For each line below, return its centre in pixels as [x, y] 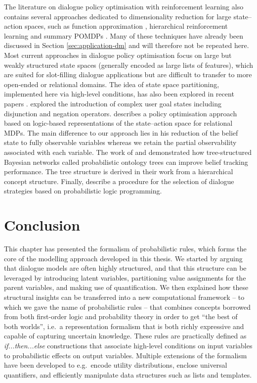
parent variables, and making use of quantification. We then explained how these [126, 287]
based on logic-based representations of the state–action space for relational [118, 123]
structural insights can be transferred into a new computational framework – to [124, 297]
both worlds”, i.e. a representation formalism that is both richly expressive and [124, 326]
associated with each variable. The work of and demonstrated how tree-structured [128, 152]
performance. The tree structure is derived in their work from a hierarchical [119, 171]
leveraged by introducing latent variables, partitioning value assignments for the [125, 277]
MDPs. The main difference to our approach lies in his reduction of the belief [121, 132]
